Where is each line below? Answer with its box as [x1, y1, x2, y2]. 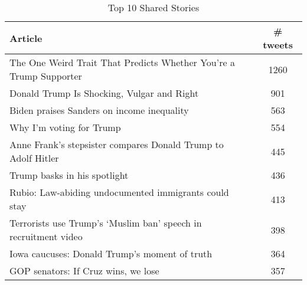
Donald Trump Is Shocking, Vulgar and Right [9, 86, 199, 100]
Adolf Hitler [9, 151, 59, 165]
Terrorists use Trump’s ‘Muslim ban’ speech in [9, 216, 202, 230]
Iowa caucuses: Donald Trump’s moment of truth [9, 247, 213, 260]
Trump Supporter [9, 69, 82, 83]
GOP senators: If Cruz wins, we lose [9, 264, 159, 277]
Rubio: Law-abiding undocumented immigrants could [9, 185, 229, 199]
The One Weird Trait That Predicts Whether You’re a [9, 55, 235, 69]
